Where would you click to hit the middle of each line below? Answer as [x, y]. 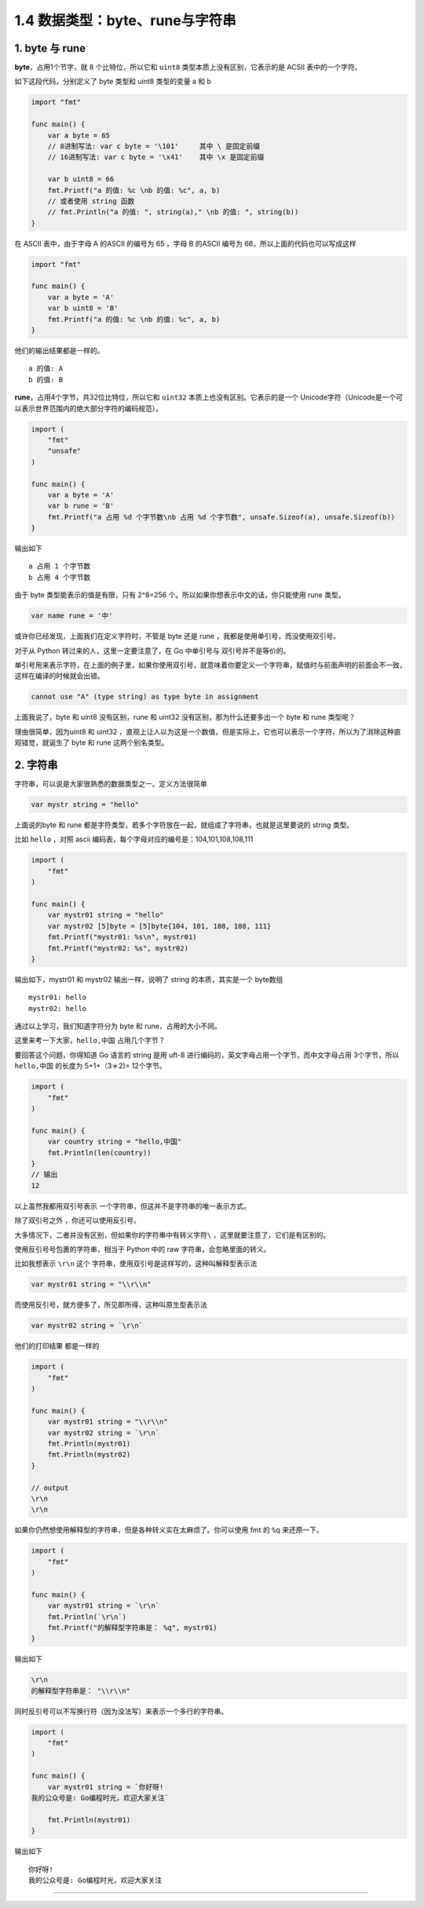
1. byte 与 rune [50, 48]
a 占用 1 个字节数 [60, 566]
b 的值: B [46, 379]
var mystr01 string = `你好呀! [106, 1787]
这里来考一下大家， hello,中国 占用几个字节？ [90, 1041]
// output [50, 1488]
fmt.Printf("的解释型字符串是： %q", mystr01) [132, 1627]
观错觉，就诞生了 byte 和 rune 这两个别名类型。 [91, 742]
